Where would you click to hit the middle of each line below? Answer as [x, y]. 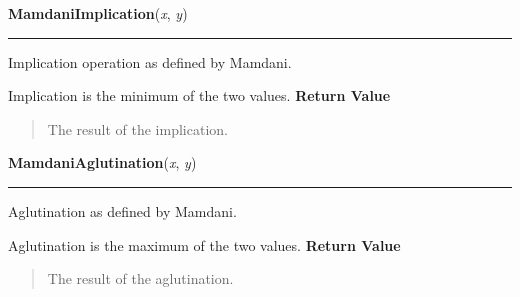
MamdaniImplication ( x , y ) [98, 13]
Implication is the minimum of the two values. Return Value [199, 95]
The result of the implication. [137, 128]
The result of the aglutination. [140, 278]
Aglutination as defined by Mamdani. [122, 210]
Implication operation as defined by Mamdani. [150, 61]
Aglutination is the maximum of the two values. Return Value [204, 244]
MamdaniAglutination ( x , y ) [102, 162]
